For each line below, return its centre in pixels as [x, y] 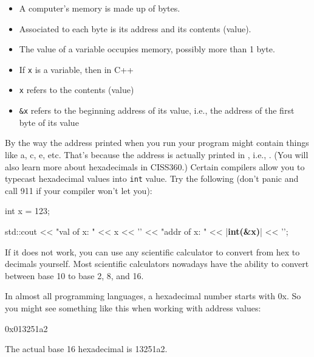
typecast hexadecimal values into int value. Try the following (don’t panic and [152, 178]
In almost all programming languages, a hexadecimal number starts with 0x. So [153, 296]
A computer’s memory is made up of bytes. [100, 8]
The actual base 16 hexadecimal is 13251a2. [86, 349]
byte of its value [49, 122]
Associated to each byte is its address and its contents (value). [135, 28]
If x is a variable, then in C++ [76, 69]
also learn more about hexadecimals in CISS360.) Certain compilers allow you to [155, 166]
